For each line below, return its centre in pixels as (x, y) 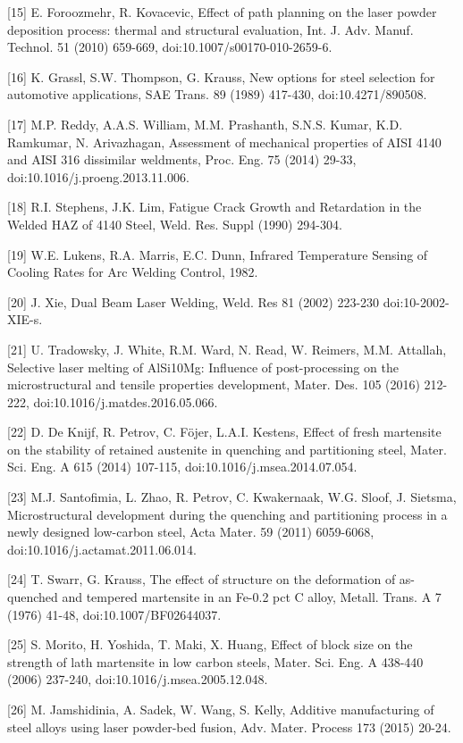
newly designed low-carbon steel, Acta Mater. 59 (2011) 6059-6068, (191, 532)
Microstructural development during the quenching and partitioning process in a (227, 514)
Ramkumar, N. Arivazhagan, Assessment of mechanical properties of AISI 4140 (224, 142)
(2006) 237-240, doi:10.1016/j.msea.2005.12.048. (138, 679)
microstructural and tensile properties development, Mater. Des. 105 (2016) (214, 384)
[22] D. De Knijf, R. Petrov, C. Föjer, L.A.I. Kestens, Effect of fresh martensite (224, 432)
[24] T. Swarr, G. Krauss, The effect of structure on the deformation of (202, 579)
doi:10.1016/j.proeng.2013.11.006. (98, 176)
